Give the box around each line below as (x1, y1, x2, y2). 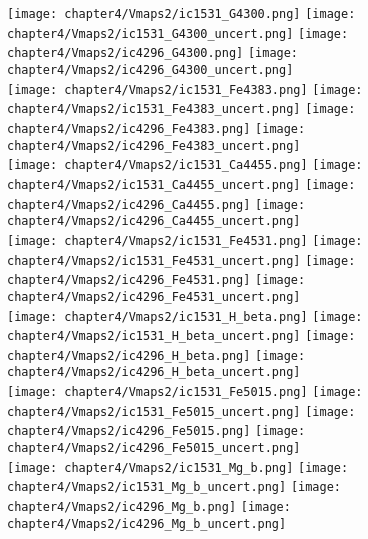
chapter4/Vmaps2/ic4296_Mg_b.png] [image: (7, 500, 291, 515)
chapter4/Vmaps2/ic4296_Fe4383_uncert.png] (7, 138, 301, 153)
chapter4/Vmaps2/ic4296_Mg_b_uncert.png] (7, 516, 287, 531)
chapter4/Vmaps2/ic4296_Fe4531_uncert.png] (7, 289, 301, 304)
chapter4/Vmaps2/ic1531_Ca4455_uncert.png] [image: (7, 177, 356, 192)
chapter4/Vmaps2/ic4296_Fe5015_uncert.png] (7, 441, 301, 456)
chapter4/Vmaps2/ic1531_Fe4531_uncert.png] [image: (7, 253, 356, 268)
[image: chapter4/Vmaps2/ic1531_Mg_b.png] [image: (7, 460, 349, 475)
